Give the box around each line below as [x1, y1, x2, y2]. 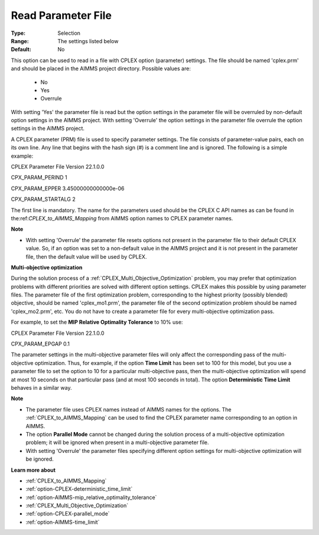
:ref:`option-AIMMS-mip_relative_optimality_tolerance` [25, 494, 157, 501]
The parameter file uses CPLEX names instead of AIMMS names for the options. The [25, 406, 232, 413]
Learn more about [11, 467, 56, 474]
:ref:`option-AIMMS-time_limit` [25, 518, 100, 526]
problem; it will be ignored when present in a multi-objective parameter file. [25, 439, 209, 446]
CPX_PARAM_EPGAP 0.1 [11, 340, 70, 348]
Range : [11, 37, 29, 44]
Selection [57, 30, 81, 37]
